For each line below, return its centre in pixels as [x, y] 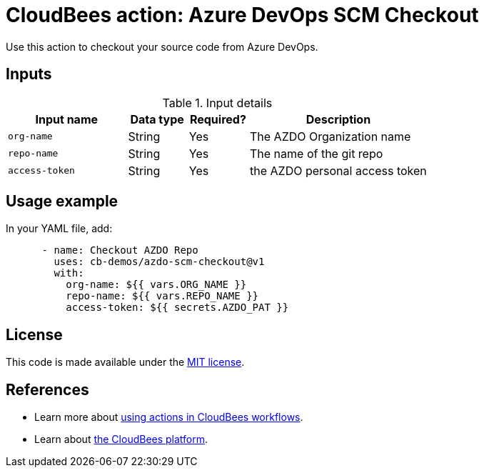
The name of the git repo [317, 153]
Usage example [62, 201]
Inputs [29, 74]
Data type [157, 119]
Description [338, 119]
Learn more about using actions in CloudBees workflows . [169, 417]
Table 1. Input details [217, 103]
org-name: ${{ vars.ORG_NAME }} [156, 285]
